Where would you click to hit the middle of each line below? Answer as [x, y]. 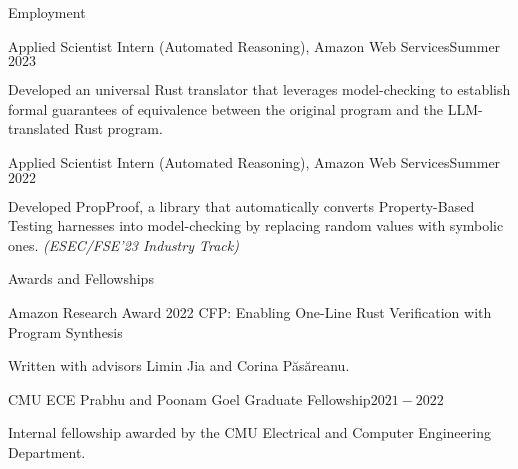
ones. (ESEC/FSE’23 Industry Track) [123, 244]
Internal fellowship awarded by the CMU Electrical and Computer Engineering [249, 432]
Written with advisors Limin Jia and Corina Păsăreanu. [179, 365]
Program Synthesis [65, 331]
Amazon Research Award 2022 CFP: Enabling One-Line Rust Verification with [250, 311]
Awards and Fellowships [81, 278]
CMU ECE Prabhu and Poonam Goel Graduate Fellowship [189, 398]
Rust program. [118, 128]
